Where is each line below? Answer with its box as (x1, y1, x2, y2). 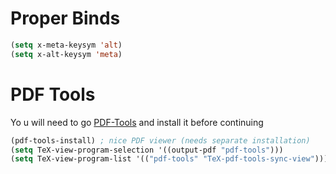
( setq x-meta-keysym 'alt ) (10, 40, 123, 50)
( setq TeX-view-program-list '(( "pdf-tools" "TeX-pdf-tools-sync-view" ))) (10, 154, 329, 164)
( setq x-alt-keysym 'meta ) (10, 49, 123, 59)
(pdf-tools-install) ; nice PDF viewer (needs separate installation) (10, 135, 311, 146)
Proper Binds (10, 7, 121, 30)
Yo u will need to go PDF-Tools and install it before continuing (10, 116, 264, 128)
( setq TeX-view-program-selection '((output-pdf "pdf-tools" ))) (10, 145, 284, 155)
